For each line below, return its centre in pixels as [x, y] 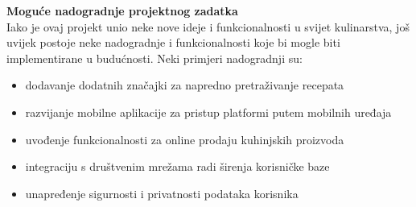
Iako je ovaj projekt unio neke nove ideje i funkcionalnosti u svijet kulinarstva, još [208, 26]
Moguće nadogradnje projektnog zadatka [122, 10]
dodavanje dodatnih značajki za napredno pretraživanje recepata [185, 85]
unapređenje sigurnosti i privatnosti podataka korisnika [162, 193]
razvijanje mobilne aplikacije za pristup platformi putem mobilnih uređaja [208, 112]
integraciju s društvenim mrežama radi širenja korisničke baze [177, 166]
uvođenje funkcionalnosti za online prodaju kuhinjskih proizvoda [185, 139]
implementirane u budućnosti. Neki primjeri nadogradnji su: [154, 58]
